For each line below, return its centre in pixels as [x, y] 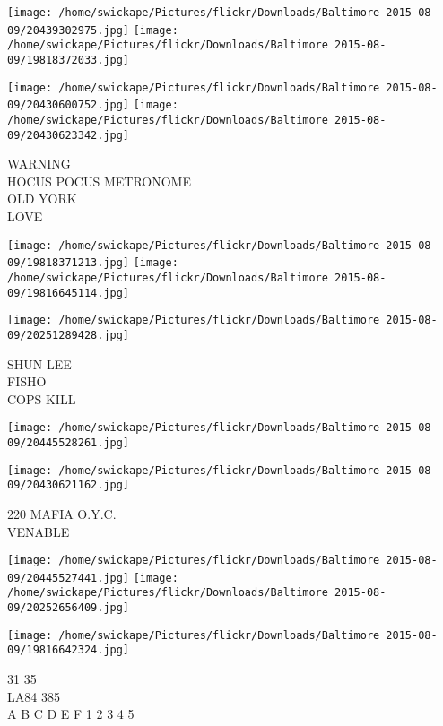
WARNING [39, 164]
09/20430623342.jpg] [69, 135]
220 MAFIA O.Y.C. [62, 513]
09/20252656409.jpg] [69, 608]
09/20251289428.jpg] [69, 335]
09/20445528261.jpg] [69, 443]
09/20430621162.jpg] [69, 485]
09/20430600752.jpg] [69, 105]
